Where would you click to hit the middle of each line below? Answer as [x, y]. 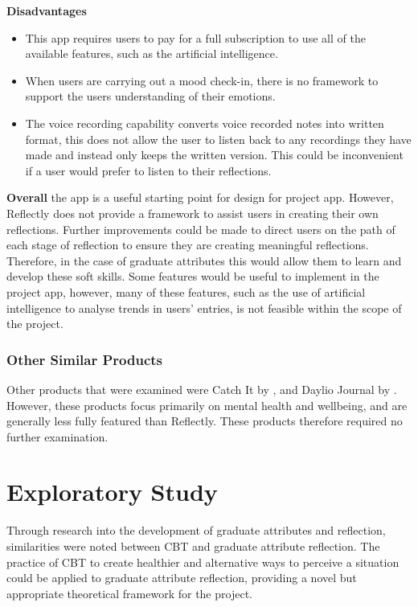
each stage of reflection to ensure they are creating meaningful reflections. [188, 245]
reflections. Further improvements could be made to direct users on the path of [201, 229]
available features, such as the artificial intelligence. [152, 53]
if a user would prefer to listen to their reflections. [148, 170]
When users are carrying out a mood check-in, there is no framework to [202, 80]
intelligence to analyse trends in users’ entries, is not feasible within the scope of [204, 308]
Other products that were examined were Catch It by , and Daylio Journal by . [202, 389]
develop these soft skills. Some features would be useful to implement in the [193, 276]
